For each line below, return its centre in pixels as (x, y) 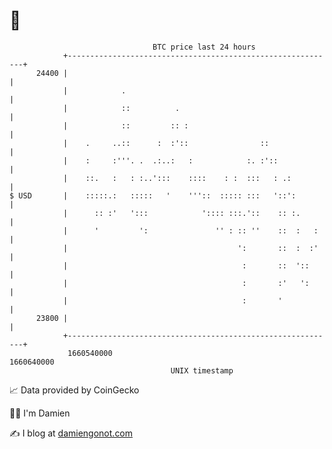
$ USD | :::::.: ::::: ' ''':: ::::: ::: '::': (153, 195)
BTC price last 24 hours (204, 47)
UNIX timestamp (202, 370)
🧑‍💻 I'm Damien (40, 413)
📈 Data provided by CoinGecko (74, 390)
